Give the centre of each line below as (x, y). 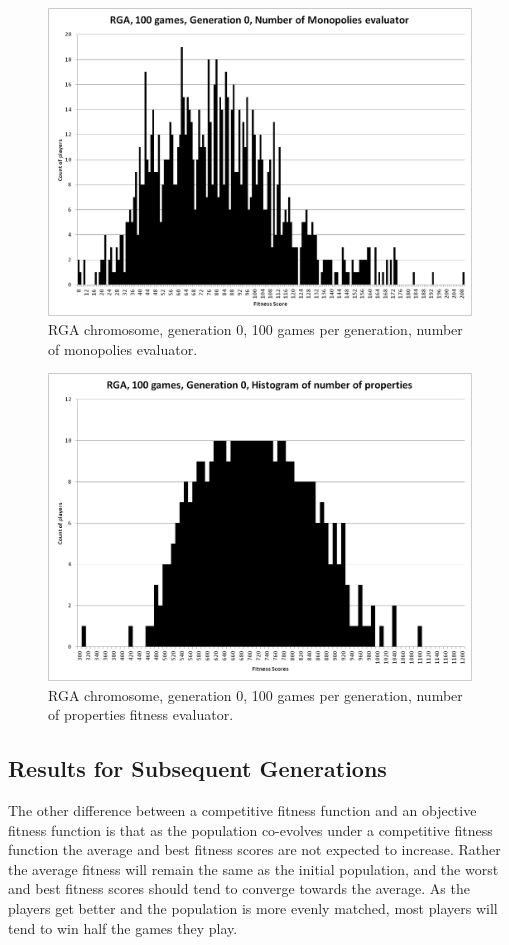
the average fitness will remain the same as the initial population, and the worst (253, 868)
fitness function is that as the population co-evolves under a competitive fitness (250, 829)
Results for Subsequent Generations (197, 768)
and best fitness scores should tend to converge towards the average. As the (239, 888)
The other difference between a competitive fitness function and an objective (242, 810)
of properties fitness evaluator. (141, 714)
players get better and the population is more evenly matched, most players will (253, 908)
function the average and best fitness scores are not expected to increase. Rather (254, 849)
